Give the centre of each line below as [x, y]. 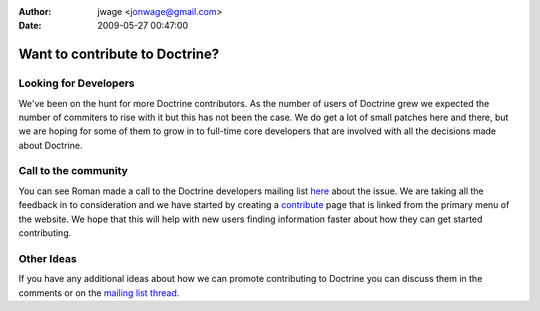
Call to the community [73, 171]
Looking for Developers [76, 83]
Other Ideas [47, 258]
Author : [35, 11]
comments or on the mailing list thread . [99, 292]
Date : [30, 26]
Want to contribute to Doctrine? [119, 54]
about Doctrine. [50, 145]
